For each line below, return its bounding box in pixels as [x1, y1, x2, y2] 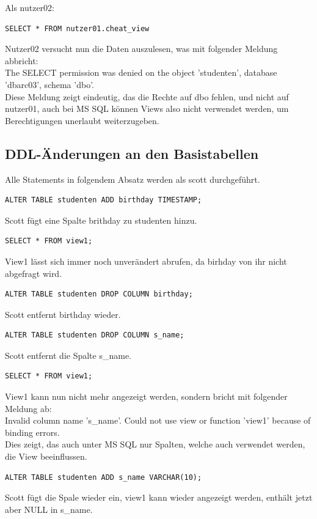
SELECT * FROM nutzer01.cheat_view [5, 24, 150, 33]
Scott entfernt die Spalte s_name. [5, 348, 132, 361]
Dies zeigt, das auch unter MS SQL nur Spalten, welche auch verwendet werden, [5, 438, 305, 451]
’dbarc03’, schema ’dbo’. [5, 78, 94, 90]
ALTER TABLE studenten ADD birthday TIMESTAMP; [5, 196, 202, 205]
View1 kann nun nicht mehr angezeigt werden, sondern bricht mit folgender [5, 390, 288, 403]
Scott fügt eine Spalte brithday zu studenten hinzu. [5, 213, 197, 226]
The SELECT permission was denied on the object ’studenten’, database [5, 66, 277, 79]
